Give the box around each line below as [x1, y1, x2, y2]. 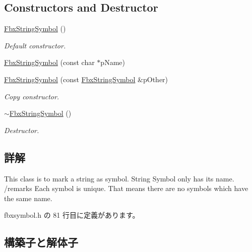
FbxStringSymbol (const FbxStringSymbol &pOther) [4, 74, 168, 84]
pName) [100, 57, 125, 68]
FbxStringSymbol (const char [4, 57, 95, 68]
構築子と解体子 [4, 234, 78, 250]
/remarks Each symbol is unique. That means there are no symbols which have [4, 183, 248, 194]
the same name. [4, 193, 52, 203]
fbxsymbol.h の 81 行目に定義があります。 [4, 210, 140, 220]
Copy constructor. [4, 91, 59, 101]
